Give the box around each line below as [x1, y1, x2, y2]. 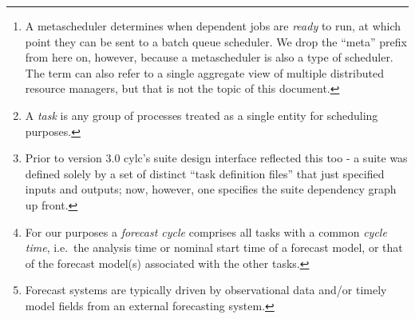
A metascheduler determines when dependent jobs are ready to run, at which [25, 18, 401, 34]
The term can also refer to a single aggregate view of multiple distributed [25, 64, 384, 81]
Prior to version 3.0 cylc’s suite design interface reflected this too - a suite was [25, 150, 408, 166]
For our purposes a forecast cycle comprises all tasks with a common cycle [25, 223, 387, 240]
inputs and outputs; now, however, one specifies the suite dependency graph [25, 181, 397, 197]
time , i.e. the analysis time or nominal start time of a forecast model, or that [25, 239, 403, 256]
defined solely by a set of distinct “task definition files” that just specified [25, 165, 385, 181]
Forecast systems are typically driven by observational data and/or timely [25, 281, 387, 298]
